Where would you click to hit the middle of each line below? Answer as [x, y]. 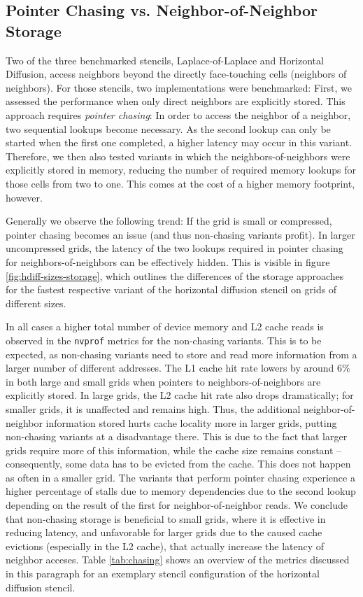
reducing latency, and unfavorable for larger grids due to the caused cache [164, 532]
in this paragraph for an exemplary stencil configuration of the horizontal [163, 574]
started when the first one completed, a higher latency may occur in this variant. [179, 142]
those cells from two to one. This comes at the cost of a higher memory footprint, [180, 183]
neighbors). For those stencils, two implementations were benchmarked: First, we [179, 87]
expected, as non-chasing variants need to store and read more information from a [181, 354]
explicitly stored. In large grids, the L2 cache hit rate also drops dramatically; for [180, 395]
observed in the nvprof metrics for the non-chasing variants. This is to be [164, 340]
